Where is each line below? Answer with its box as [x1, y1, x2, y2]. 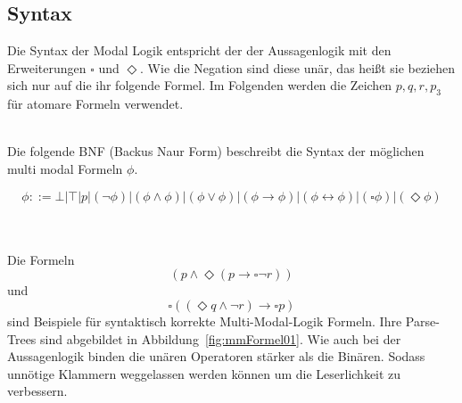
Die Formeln [7, 250, 75, 268]
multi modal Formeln [7, 159, 123, 177]
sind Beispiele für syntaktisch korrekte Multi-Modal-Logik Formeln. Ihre [7, 311, 402, 330]
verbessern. [7, 382, 68, 400]
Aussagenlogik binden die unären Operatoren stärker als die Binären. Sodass [7, 347, 425, 366]
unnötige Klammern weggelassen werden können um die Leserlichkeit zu [7, 364, 401, 382]
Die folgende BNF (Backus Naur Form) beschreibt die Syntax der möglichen [7, 142, 425, 160]
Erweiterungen [7, 58, 87, 77]
